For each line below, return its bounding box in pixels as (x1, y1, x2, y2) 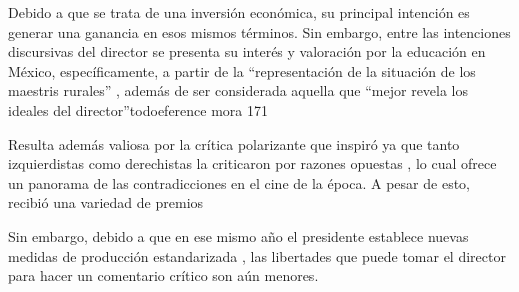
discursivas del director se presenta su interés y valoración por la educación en (8, 41, 486, 62)
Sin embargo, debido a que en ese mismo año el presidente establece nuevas (8, 225, 469, 246)
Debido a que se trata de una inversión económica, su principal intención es (8, 2, 470, 22)
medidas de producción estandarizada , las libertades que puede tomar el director (8, 245, 506, 266)
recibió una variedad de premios (8, 192, 204, 213)
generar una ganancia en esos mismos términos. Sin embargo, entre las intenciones (8, 21, 511, 42)
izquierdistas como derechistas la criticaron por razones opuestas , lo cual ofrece (8, 153, 497, 174)
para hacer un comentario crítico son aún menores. (8, 265, 319, 286)
